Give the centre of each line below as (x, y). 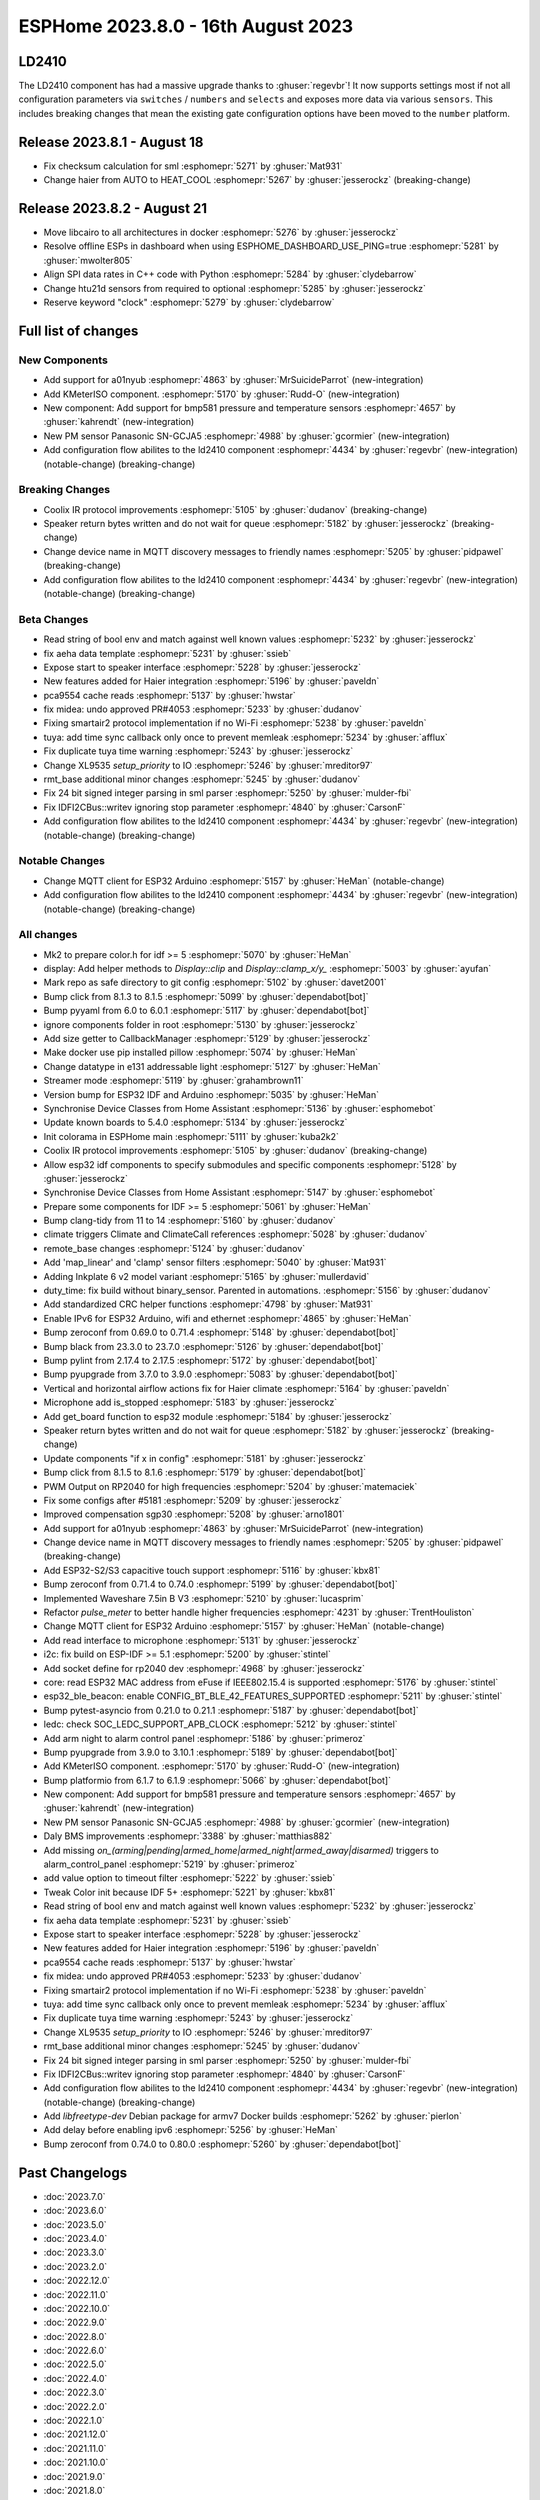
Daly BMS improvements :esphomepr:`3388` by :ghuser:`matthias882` (188, 1836)
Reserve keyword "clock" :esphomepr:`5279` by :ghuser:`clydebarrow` (189, 302)
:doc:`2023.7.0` (74, 2196)
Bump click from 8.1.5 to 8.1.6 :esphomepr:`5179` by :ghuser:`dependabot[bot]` (205, 1472)
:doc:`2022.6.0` (75, 2351)
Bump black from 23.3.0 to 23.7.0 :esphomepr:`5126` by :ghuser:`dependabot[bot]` (213, 1346)
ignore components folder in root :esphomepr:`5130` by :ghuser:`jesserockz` (201, 1024)
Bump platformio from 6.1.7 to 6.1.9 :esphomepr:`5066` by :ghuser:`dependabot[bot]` (217, 1780)
